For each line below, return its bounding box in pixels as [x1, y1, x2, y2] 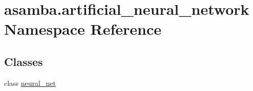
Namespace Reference [4, 18, 161, 39]
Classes [4, 53, 43, 69]
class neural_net [4, 77, 56, 88]
